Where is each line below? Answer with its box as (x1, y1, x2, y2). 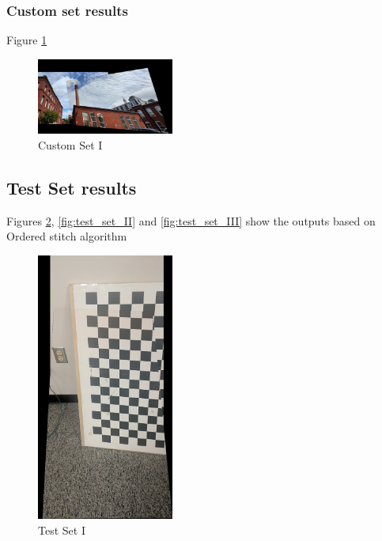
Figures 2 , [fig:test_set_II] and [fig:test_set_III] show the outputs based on (6, 212, 376, 229)
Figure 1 (6, 32, 47, 48)
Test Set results (6, 175, 137, 199)
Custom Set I (38, 136, 103, 153)
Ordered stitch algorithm (6, 228, 127, 244)
